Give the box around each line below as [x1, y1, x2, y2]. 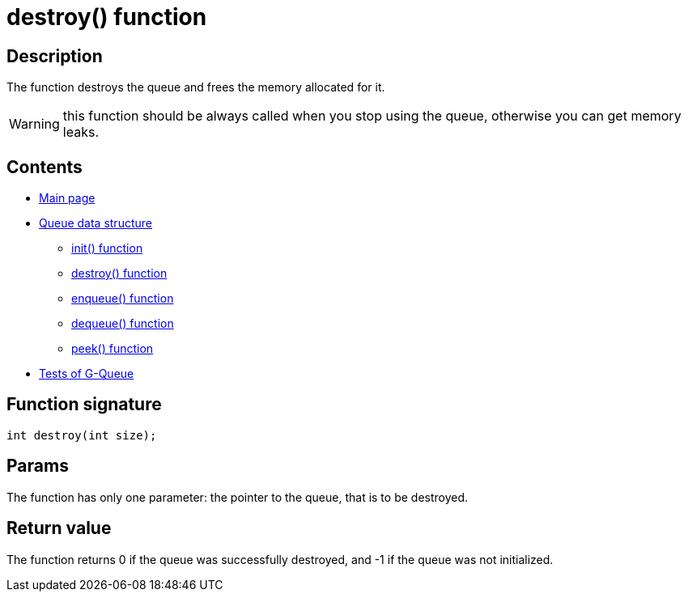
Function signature [6, 394, 162, 415]
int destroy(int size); [6, 428, 157, 442]
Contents [6, 156, 83, 177]
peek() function [71, 341, 154, 356]
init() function [71, 241, 143, 256]
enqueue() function [71, 291, 174, 306]
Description [6, 45, 103, 66]
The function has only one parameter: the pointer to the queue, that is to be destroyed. [6, 490, 469, 504]
